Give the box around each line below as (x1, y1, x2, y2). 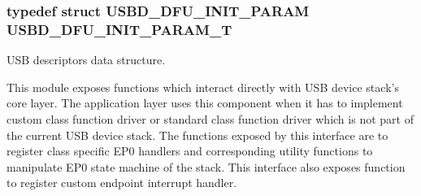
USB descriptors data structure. (7, 51, 166, 68)
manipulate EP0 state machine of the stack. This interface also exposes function (7, 158, 406, 175)
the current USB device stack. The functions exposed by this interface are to (7, 126, 388, 143)
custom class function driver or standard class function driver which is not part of (7, 110, 414, 127)
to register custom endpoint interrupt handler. (7, 174, 237, 191)
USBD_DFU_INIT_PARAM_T (7, 19, 232, 39)
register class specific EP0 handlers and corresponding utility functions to (7, 142, 373, 159)
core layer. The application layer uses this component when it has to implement (7, 94, 403, 111)
